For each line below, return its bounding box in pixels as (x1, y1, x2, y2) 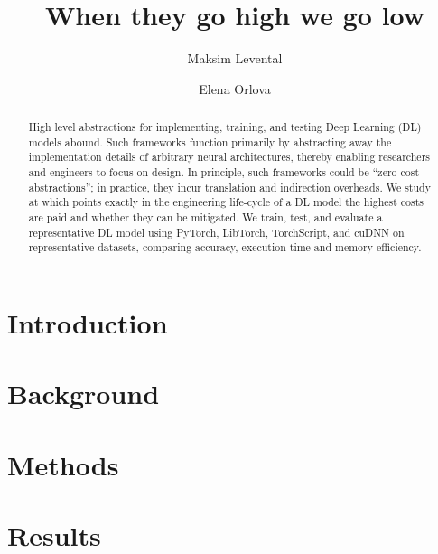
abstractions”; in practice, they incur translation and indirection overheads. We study (28, 179, 431, 194)
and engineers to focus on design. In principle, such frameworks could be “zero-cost (28, 164, 420, 180)
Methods (7, 446, 119, 483)
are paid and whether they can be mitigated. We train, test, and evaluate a (28, 210, 383, 225)
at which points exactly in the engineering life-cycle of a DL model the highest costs (28, 194, 424, 210)
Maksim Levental (187, 49, 283, 68)
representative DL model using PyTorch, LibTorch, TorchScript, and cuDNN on (28, 224, 405, 239)
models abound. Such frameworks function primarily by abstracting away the (28, 134, 392, 149)
